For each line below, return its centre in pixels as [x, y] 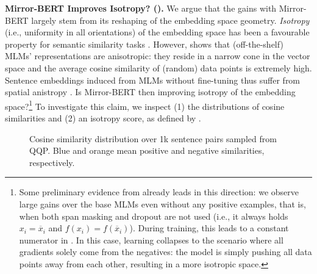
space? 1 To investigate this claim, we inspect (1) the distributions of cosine [145, 105]
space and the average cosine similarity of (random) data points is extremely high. [158, 67]
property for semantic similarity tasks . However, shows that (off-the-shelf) [144, 44]
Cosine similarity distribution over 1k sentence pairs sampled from [153, 138]
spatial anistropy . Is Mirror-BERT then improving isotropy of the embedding [150, 92]
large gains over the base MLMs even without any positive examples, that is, [162, 204]
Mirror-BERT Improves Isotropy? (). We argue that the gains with [141, 8]
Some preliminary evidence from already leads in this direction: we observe [159, 192]
